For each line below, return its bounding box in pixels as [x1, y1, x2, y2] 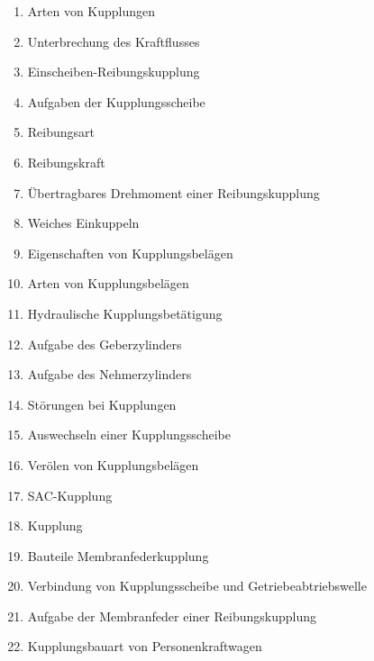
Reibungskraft [27, 152, 105, 171]
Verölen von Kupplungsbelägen [27, 455, 199, 474]
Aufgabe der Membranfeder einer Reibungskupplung [27, 606, 316, 625]
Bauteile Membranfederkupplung [27, 546, 209, 565]
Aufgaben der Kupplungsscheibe [27, 92, 205, 111]
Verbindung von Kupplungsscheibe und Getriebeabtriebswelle [27, 576, 367, 595]
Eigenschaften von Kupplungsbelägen [27, 243, 233, 262]
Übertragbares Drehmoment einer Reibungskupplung [27, 183, 320, 202]
